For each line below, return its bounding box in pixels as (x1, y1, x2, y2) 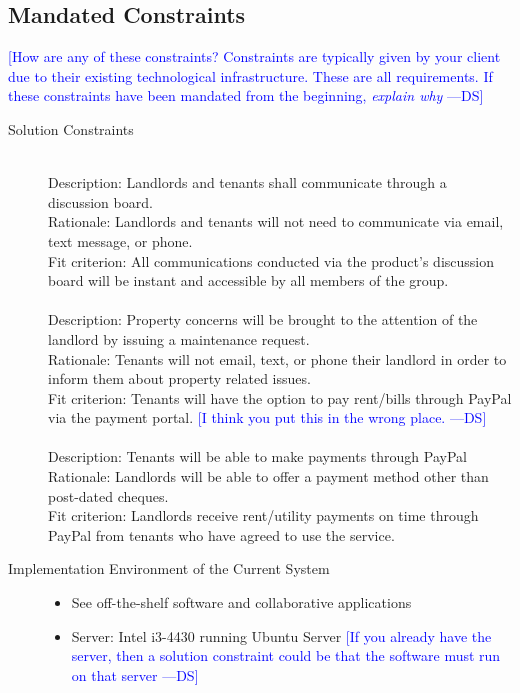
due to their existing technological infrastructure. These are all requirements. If (8, 65, 493, 86)
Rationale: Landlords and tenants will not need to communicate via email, (48, 211, 504, 232)
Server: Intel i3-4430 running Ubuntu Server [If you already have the (71, 625, 492, 646)
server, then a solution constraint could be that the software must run (71, 645, 501, 666)
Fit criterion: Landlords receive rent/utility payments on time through (48, 505, 479, 526)
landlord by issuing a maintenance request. (48, 328, 310, 349)
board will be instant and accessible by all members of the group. (48, 270, 449, 291)
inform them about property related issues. (48, 368, 311, 389)
